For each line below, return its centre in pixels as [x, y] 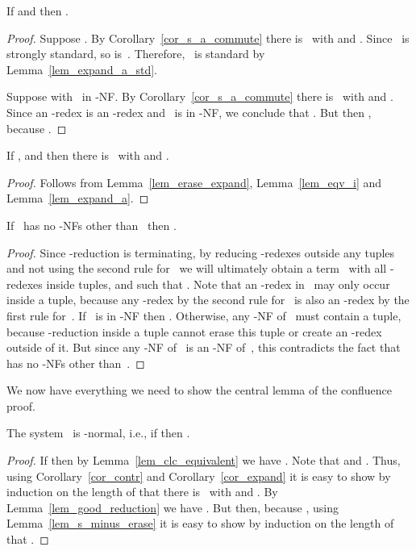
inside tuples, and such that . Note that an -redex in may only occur [218, 284]
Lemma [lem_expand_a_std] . [82, 69]
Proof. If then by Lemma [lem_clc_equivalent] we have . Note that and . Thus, [204, 460]
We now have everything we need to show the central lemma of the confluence [200, 390]
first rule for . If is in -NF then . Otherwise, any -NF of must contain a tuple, [204, 315]
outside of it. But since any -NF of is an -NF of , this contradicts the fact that [204, 347]
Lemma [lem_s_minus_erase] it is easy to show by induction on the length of [200, 523]
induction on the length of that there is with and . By [142, 492]
